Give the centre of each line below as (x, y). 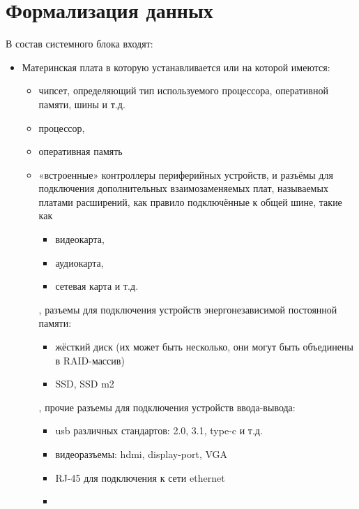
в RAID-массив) (90, 360)
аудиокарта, (79, 262)
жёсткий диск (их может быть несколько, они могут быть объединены (204, 347)
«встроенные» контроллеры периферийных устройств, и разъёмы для (186, 174)
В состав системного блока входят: (79, 44)
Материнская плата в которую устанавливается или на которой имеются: (176, 67)
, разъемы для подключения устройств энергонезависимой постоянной (188, 309)
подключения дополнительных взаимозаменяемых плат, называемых (183, 188)
